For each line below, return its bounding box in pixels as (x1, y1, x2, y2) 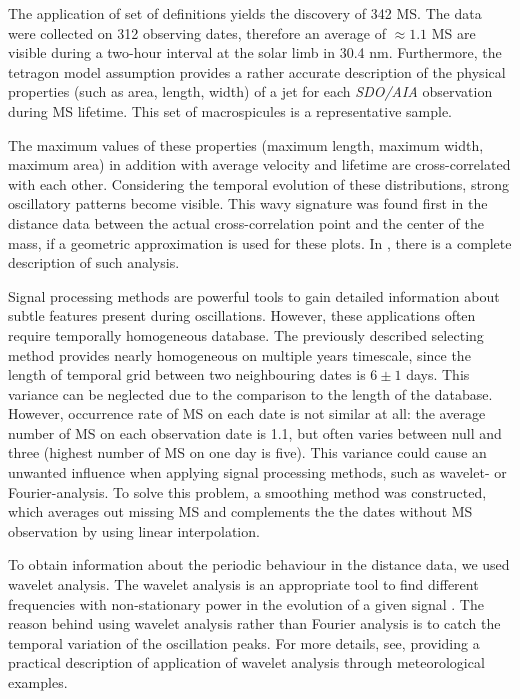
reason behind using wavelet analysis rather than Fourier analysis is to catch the (8, 613, 501, 634)
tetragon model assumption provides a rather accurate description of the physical (8, 61, 506, 82)
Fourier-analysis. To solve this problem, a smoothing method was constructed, (8, 481, 487, 502)
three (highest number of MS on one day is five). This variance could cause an (8, 442, 487, 463)
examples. (8, 672, 68, 692)
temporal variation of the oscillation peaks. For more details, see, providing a (8, 632, 480, 653)
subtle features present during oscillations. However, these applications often (8, 305, 476, 326)
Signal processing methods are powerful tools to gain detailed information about (8, 285, 500, 306)
